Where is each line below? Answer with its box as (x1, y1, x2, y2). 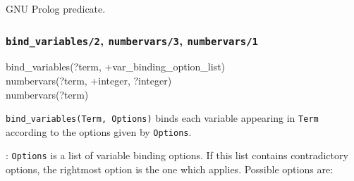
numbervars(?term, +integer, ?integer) (6, 73, 172, 87)
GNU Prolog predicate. (6, 1, 106, 15)
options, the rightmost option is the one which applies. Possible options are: (6, 162, 333, 177)
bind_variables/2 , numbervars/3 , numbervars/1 (6, 31, 258, 49)
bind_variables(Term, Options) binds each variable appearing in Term (6, 111, 319, 125)
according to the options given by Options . (6, 124, 192, 139)
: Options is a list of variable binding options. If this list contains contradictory (6, 148, 348, 163)
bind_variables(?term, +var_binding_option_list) (6, 59, 226, 74)
